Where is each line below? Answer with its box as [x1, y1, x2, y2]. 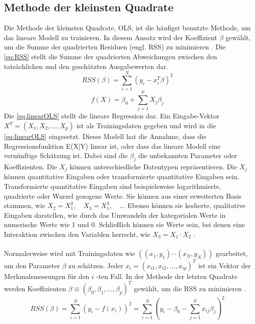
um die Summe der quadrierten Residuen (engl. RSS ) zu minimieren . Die [4, 42, 226, 52]
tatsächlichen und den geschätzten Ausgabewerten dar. [4, 61, 169, 71]
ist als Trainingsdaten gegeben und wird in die [76, 120, 216, 131]
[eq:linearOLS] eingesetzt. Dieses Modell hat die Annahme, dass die [4, 131, 206, 141]
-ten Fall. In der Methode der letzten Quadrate [96, 271, 238, 281]
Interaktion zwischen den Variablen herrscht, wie [4, 229, 151, 239]
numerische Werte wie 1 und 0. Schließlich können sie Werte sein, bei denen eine [4, 219, 245, 230]
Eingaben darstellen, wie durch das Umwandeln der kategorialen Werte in [4, 209, 226, 220]
